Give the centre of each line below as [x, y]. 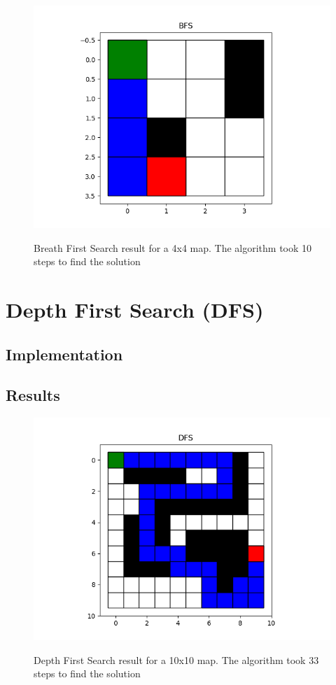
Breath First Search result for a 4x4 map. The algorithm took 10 [173, 247]
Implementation [64, 354]
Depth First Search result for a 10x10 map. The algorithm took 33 [176, 659]
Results [33, 395]
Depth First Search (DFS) [135, 309]
